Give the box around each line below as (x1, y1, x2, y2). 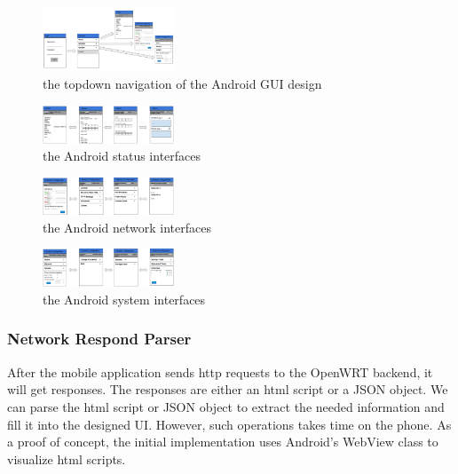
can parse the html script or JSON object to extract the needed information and (7, 397, 445, 415)
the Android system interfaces (43, 289, 206, 308)
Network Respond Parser (7, 328, 192, 350)
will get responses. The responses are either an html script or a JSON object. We (7, 380, 448, 399)
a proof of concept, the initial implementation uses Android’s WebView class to (7, 432, 438, 451)
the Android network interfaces (43, 217, 211, 236)
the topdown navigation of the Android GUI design (43, 75, 322, 93)
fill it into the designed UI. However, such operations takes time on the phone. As (7, 415, 452, 433)
